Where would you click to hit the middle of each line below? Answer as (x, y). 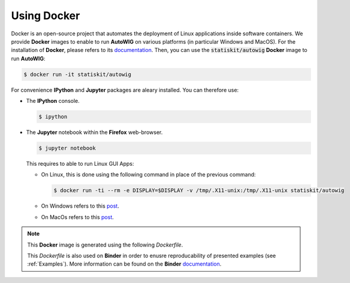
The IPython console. (53, 101)
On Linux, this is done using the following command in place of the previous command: (148, 175)
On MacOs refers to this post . (77, 217)
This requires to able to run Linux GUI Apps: (80, 164)
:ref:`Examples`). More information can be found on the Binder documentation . (124, 264)
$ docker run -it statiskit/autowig (78, 74)
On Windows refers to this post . (80, 206)
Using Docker (46, 16)
